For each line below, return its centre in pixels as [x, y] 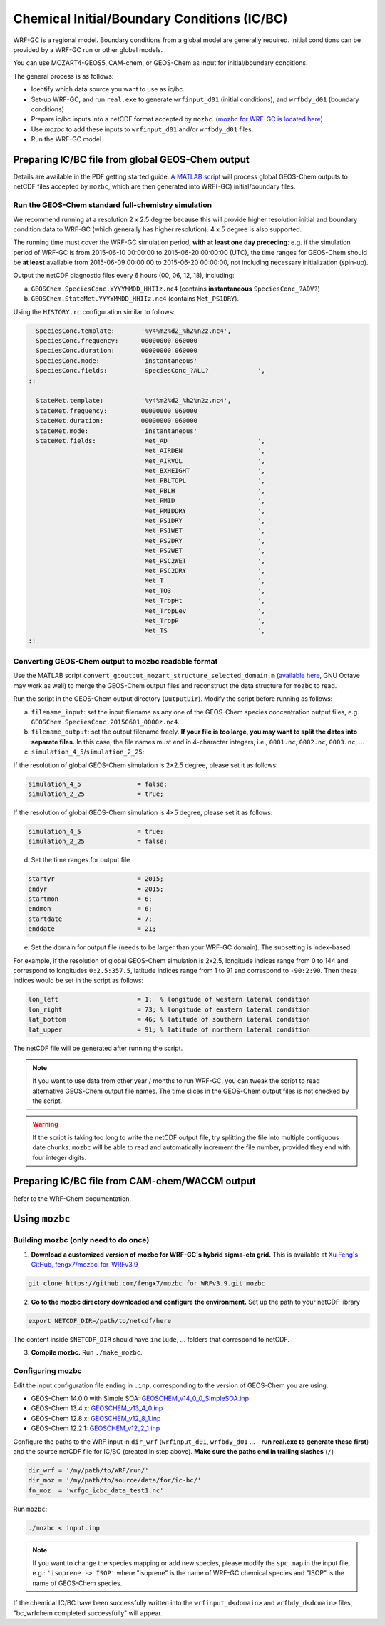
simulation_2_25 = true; [96, 794]
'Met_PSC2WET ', [203, 560]
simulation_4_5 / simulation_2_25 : [88, 752]
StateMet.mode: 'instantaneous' [117, 431]
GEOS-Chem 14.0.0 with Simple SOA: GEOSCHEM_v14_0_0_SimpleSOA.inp [140, 1398]
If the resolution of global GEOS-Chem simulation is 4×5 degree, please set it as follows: [143, 812]
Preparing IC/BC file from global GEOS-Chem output [131, 160]
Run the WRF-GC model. [67, 139]
